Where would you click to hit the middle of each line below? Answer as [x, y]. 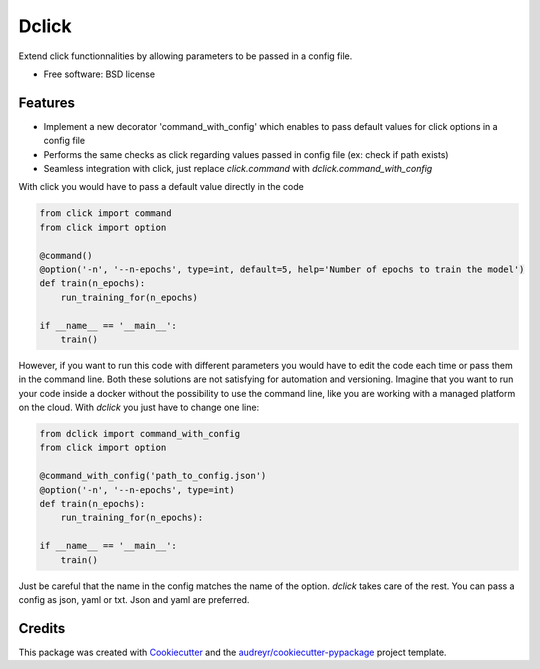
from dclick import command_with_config [139, 434]
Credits [42, 628]
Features [46, 102]
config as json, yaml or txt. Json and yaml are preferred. [134, 599]
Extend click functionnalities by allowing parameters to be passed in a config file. [185, 56]
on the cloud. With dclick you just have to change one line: [139, 407]
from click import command [105, 213]
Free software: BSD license [99, 74]
